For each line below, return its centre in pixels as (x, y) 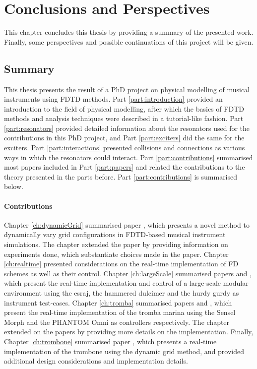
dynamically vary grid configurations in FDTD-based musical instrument (115, 234)
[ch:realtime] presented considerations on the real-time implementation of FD (121, 264)
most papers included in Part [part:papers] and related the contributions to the (125, 167)
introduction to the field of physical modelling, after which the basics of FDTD (124, 108)
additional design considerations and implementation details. (96, 361)
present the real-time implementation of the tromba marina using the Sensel (120, 312)
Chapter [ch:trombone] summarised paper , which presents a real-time (110, 341)
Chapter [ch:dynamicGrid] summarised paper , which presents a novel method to (127, 224)
